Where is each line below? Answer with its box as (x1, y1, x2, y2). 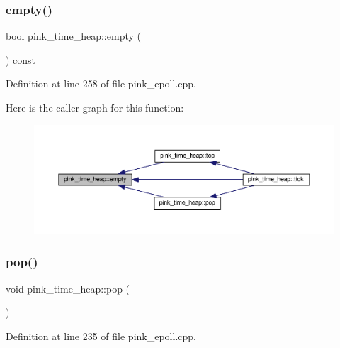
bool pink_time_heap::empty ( (6, 28, 141, 43)
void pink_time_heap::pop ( (6, 281, 130, 295)
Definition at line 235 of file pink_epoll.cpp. (6, 328, 196, 343)
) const (6, 52, 36, 67)
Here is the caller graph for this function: (6, 100, 184, 114)
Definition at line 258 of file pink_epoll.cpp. (6, 76, 196, 91)
